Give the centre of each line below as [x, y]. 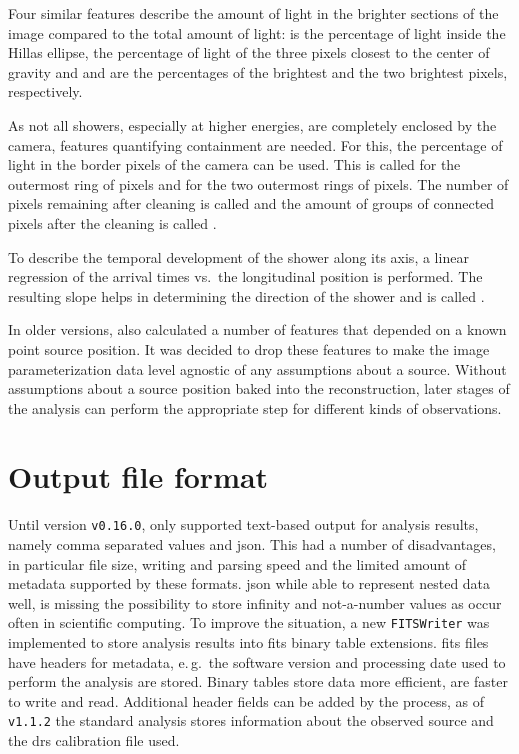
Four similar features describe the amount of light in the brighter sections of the [253, 13]
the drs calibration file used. [94, 740]
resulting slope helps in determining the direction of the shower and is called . [246, 295]
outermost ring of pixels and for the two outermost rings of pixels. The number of [258, 183]
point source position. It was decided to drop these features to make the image [249, 348]
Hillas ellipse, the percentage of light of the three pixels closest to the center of [249, 52]
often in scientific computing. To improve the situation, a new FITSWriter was [249, 622]
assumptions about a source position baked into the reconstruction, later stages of [259, 388]
